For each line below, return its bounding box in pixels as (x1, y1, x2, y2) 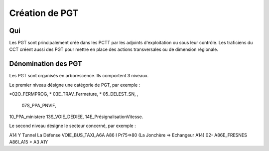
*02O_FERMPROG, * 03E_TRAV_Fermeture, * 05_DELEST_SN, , (9, 91, 139, 97)
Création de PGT (9, 7, 79, 18)
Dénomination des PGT (9, 60, 82, 68)
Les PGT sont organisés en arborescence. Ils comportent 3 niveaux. (9, 73, 149, 79)
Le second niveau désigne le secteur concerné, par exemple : (9, 123, 136, 129)
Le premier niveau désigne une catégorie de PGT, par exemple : (9, 82, 140, 88)
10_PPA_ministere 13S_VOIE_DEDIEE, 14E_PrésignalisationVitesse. (9, 114, 143, 120)
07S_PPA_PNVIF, (21, 102, 57, 108)
